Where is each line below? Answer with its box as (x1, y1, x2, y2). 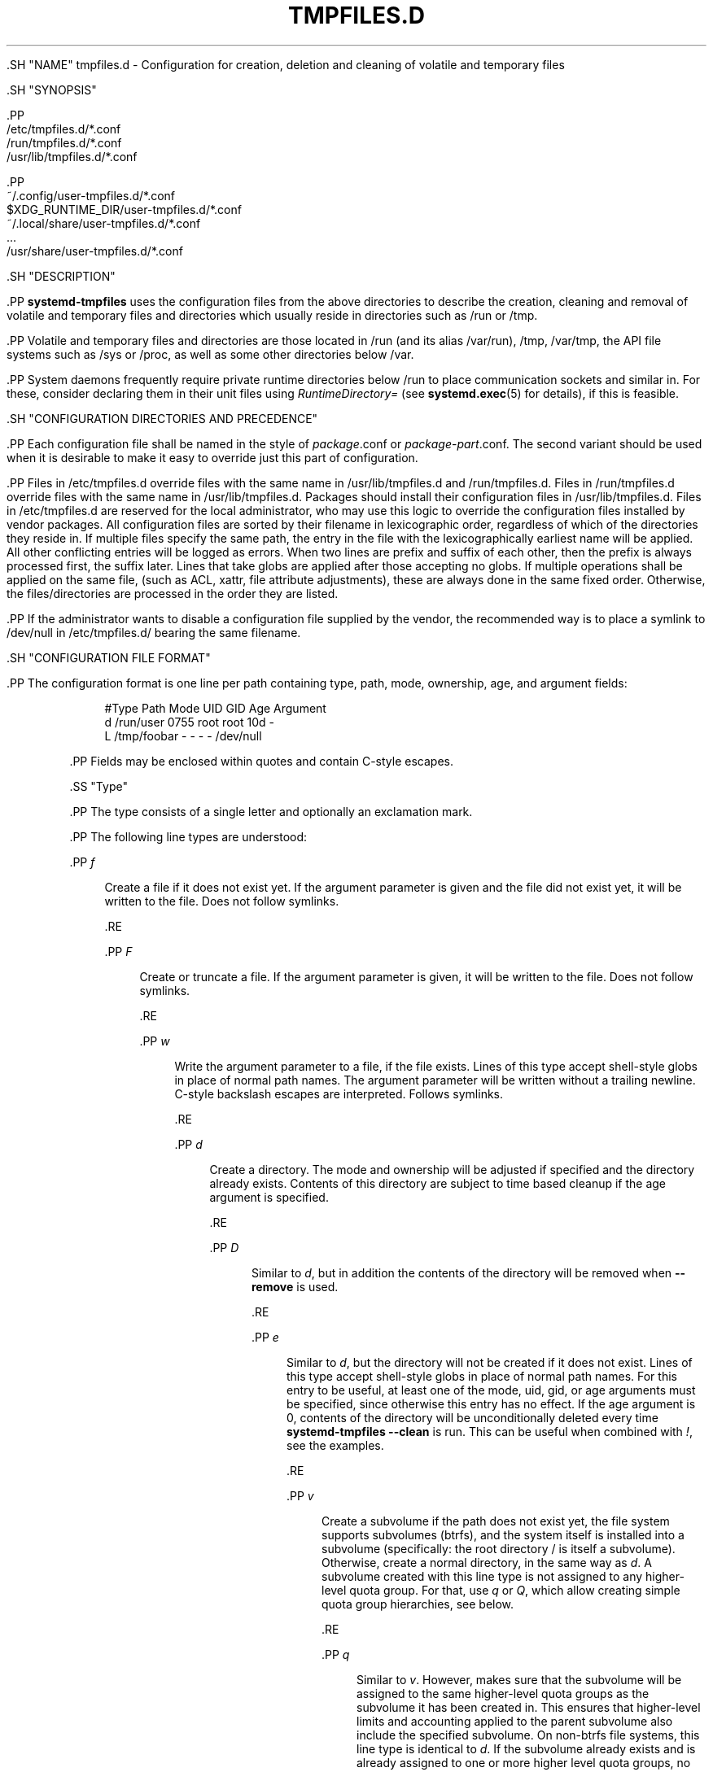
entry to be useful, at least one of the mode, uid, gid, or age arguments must (287, 1382, 696, 1397)
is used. (296, 1279, 339, 1294)
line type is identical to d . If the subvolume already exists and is (356, 1741, 696, 1756)
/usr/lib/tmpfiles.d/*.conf (7, 149, 138, 164)
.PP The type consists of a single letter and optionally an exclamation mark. (69, 804, 473, 818)
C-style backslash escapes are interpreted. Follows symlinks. (174, 1086, 504, 1101)
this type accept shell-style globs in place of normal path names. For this (287, 1368, 677, 1383)
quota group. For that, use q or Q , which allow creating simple (349, 1582, 680, 1597)
